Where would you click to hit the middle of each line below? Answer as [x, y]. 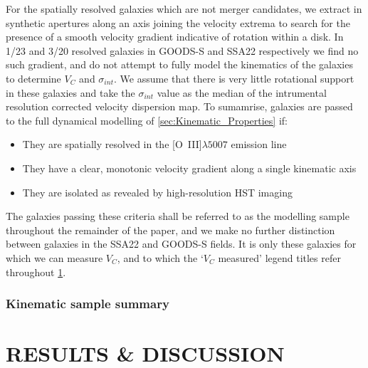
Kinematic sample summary [88, 304]
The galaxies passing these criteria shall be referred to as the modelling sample [178, 216]
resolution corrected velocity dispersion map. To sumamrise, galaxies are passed [179, 106]
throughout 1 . [36, 272]
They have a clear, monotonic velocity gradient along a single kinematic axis [189, 168]
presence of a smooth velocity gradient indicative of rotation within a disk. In [175, 37]
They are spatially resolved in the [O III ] [112, 144]
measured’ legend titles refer [279, 257]
